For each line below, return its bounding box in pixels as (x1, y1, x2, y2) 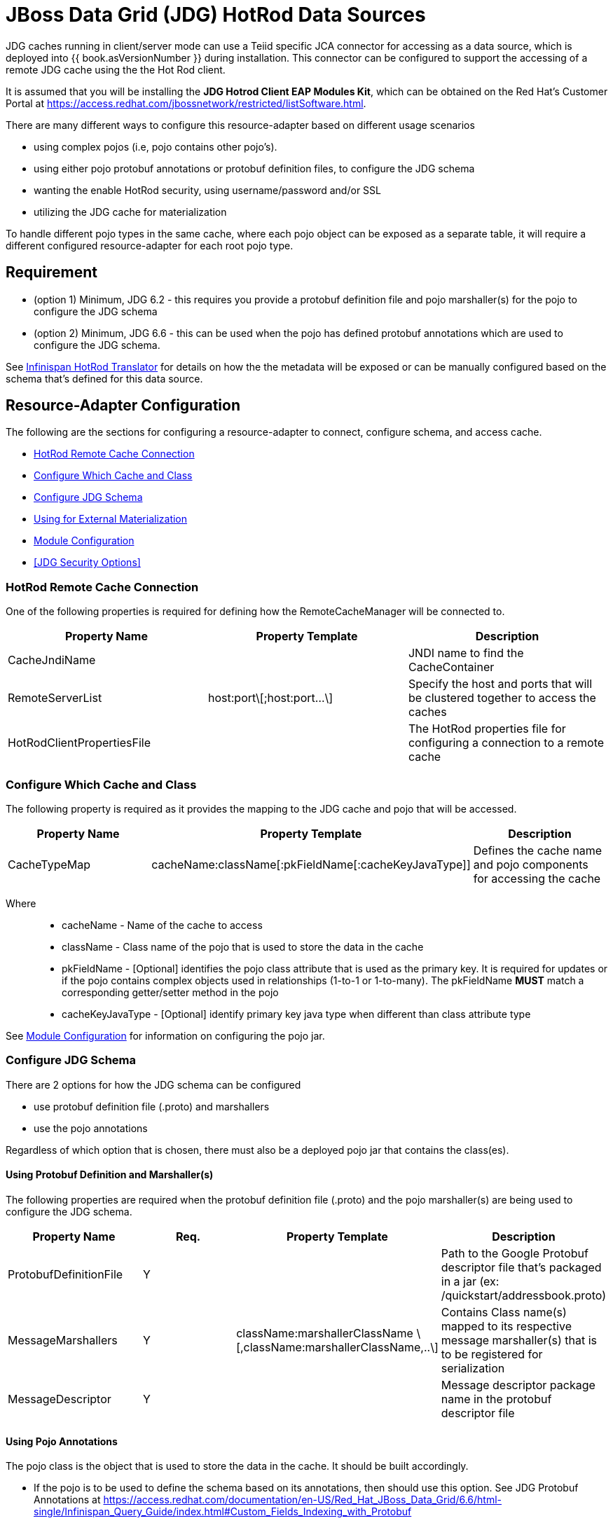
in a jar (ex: (441, 1274, 500, 1288)
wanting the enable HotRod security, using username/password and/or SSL (34, 184, 381, 196)
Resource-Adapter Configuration (6, 397, 241, 415)
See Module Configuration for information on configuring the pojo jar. (6, 1029, 325, 1042)
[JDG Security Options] (34, 556, 141, 569)
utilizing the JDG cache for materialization (34, 205, 227, 218)
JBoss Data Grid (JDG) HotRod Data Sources (6, 3, 426, 27)
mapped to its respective (441, 1318, 572, 1333)
